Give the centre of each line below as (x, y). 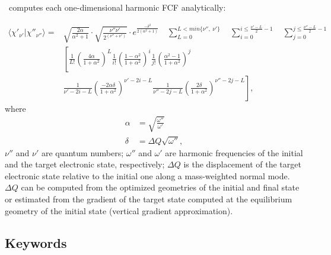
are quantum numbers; (82, 152)
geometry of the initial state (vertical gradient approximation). (119, 210)
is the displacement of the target (242, 164)
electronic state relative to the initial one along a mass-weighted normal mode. (147, 175)
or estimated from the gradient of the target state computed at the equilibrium (149, 199)
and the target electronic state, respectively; (85, 164)
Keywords (36, 242)
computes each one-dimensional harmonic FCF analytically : (117, 7)
